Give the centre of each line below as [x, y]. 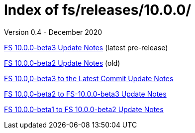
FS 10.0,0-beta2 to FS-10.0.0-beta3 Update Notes [85, 94]
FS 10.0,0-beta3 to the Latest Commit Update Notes [89, 78]
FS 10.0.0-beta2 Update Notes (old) [62, 63]
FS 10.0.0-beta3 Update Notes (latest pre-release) [86, 47]
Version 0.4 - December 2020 [53, 32]
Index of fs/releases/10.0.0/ [98, 10]
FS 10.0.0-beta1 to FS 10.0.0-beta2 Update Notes [84, 109]
